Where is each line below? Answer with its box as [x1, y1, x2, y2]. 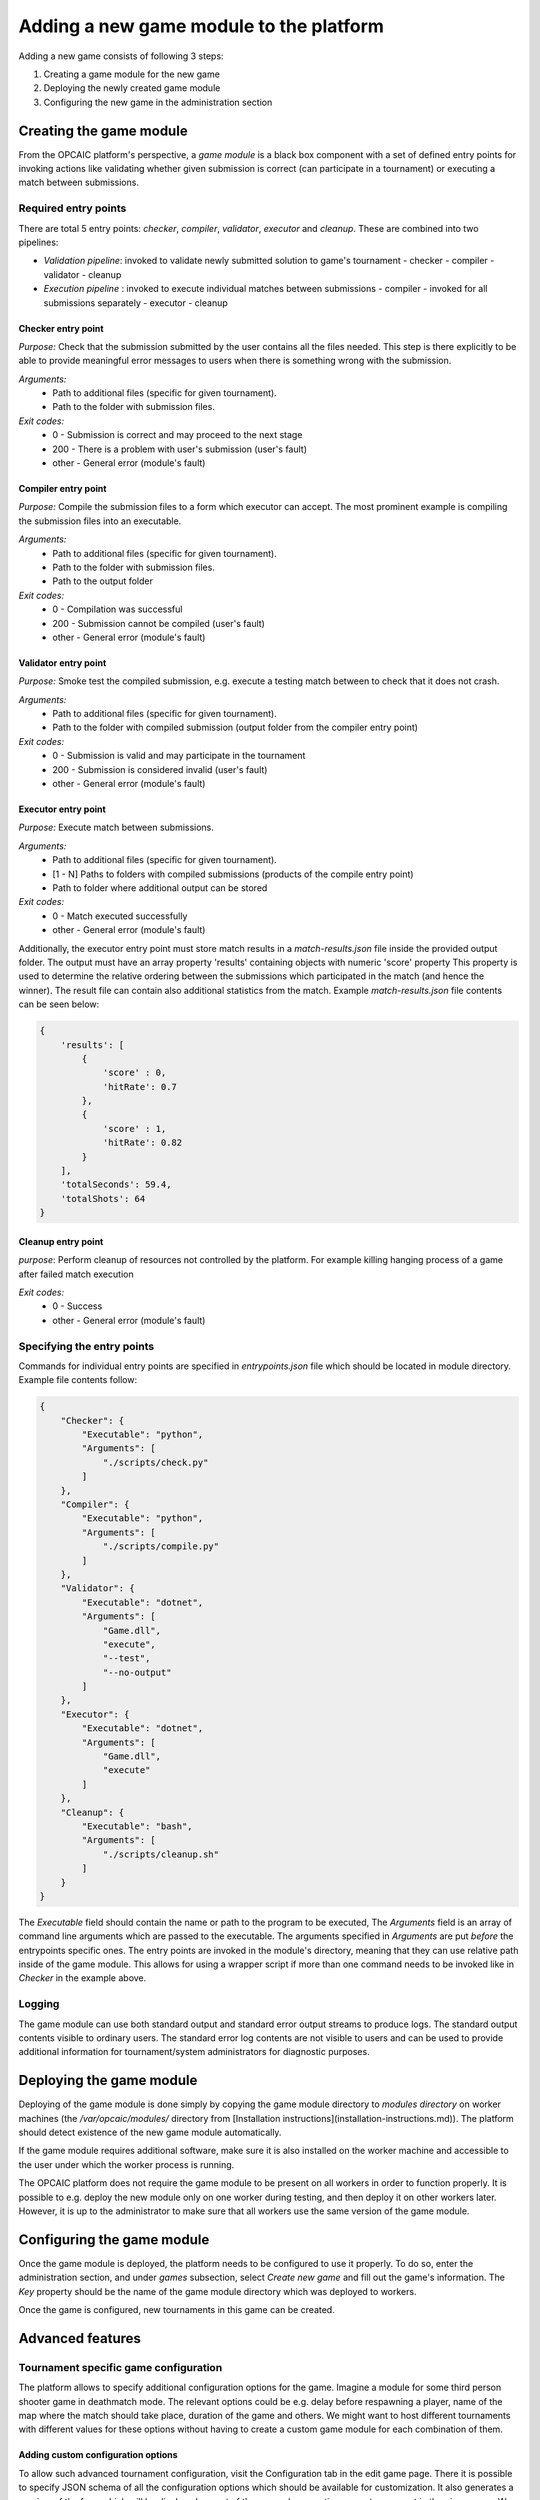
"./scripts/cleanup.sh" [102, 1848, 220, 1860]
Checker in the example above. [18, 1972, 147, 1984]
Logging [18, 1997, 60, 2011]
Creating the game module [18, 122, 189, 139]
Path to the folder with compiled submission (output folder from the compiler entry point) [52, 721, 419, 734]
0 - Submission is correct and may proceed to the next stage [52, 429, 303, 441]
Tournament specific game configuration [18, 2360, 223, 2374]
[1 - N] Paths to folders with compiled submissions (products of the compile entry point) [52, 868, 414, 880]
